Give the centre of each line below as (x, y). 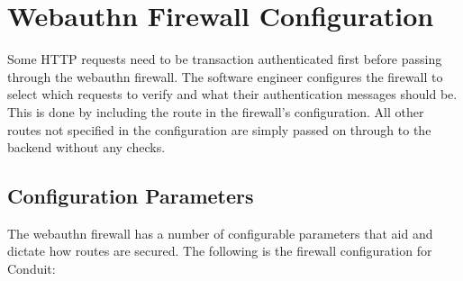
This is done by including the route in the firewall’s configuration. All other (216, 111)
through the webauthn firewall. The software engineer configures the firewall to (225, 76)
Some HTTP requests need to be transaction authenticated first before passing (225, 59)
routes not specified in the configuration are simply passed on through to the (219, 129)
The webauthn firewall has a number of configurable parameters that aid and (220, 233)
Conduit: (32, 269)
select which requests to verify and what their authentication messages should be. (232, 94)
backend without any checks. (86, 147)
